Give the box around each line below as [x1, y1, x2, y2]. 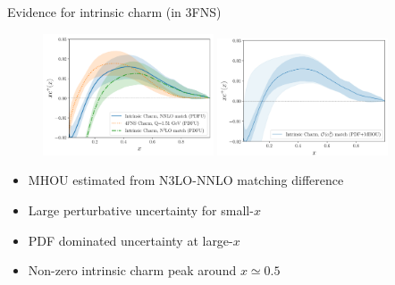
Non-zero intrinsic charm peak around [28, 261, 237, 280]
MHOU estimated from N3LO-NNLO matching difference [28, 171, 344, 189]
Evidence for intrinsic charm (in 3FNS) [7, 3, 222, 21]
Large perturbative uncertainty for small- [28, 200, 254, 219]
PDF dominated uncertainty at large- [28, 231, 233, 249]
